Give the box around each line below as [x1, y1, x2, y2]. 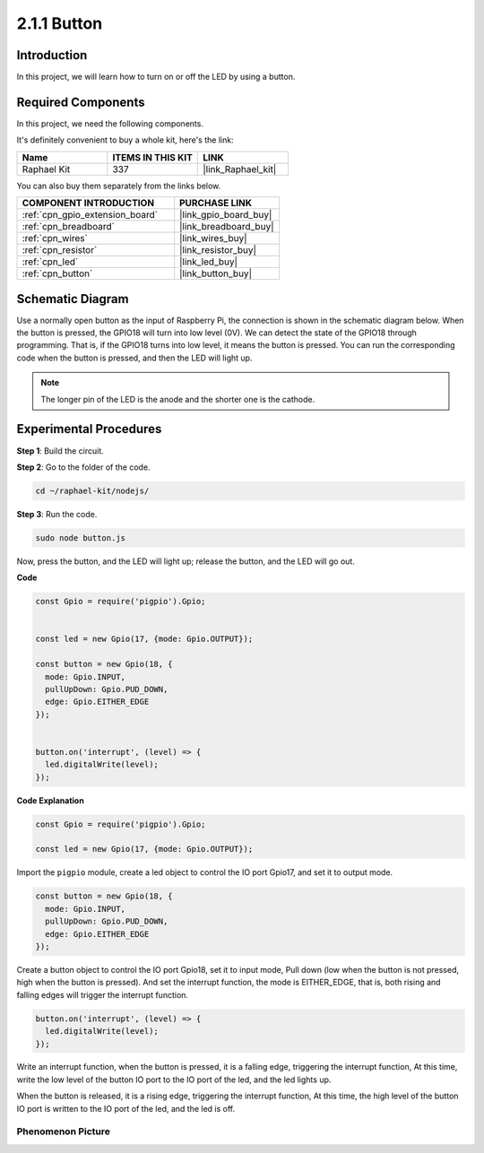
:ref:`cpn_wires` [22, 232, 89, 245]
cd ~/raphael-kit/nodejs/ [35, 485, 150, 496]
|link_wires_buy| [179, 232, 247, 245]
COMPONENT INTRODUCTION [22, 197, 155, 210]
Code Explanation [16, 794, 84, 806]
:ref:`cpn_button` [22, 267, 93, 280]
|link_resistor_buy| [179, 244, 257, 256]
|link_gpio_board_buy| [179, 209, 272, 221]
